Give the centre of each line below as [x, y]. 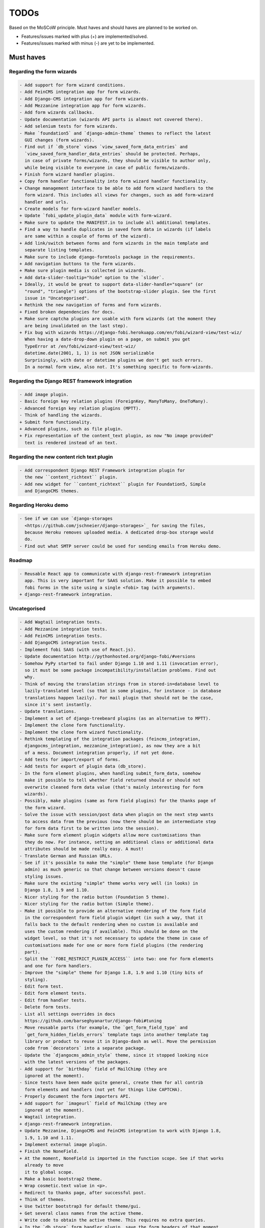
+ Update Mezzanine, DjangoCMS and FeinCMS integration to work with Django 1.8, [120, 1131]
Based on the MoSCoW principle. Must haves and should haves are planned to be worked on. [104, 28]
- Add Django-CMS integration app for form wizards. [84, 99]
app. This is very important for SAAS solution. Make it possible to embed [118, 581]
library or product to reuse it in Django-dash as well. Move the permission [120, 1042]
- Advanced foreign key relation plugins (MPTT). [80, 408]
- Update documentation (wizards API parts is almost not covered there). [111, 119]
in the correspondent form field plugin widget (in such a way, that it [114, 918]
